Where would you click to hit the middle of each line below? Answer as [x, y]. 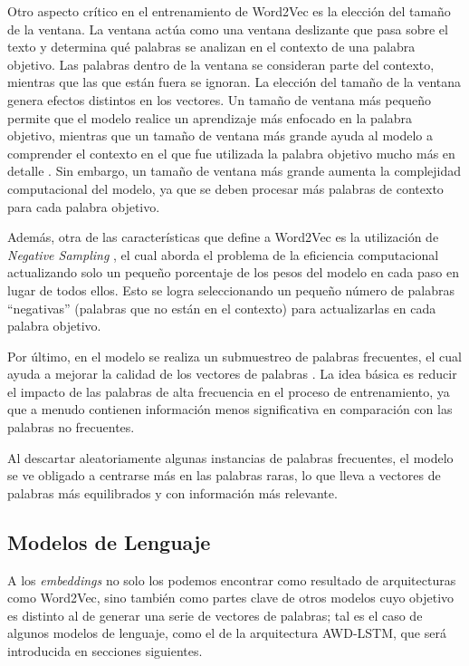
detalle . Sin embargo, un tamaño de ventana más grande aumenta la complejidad [234, 171]
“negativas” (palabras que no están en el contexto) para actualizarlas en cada [222, 308]
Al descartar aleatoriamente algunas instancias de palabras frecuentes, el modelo [230, 457]
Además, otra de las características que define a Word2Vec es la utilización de [223, 237]
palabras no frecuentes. [71, 427]
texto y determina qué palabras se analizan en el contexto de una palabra [211, 47]
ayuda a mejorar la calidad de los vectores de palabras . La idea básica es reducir [232, 374]
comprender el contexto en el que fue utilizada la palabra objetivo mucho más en [231, 153]
